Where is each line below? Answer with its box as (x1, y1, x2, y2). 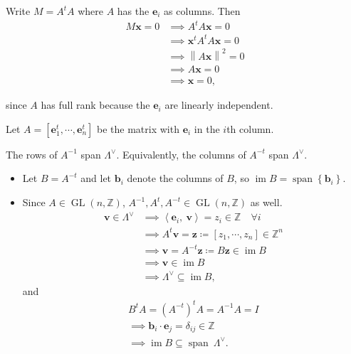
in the (194, 121, 220, 136)
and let (80, 171, 112, 186)
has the (117, 4, 150, 18)
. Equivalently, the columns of (116, 146, 246, 161)
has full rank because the (41, 97, 150, 112)
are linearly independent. (164, 97, 273, 112)
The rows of (6, 146, 58, 161)
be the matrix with (97, 121, 179, 136)
